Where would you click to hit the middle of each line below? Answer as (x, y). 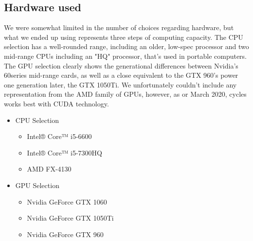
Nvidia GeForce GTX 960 (65, 234)
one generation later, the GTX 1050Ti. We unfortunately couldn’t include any (120, 84)
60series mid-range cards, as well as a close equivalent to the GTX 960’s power (121, 75)
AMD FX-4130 (49, 169)
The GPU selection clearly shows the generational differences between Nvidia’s (121, 65)
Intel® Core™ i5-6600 (59, 136)
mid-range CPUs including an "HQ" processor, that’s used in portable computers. (126, 56)
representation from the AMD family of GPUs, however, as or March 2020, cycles (125, 94)
